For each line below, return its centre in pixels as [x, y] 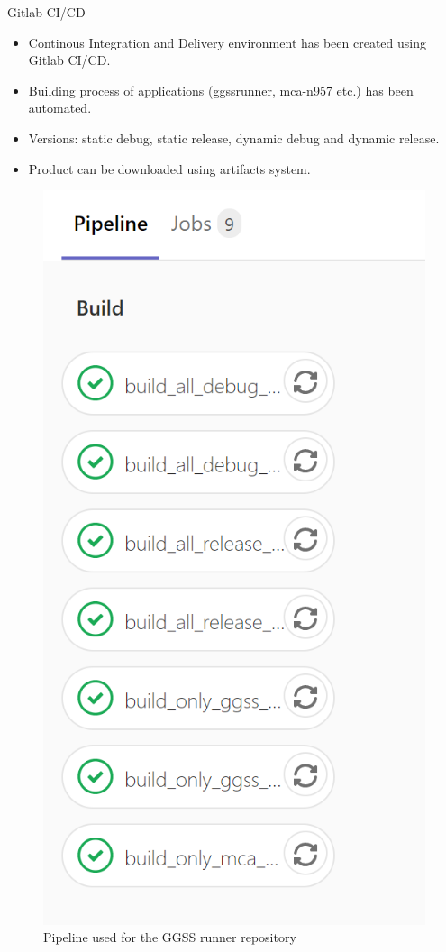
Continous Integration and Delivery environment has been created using [228, 42]
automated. [60, 108]
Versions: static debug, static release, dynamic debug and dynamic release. [234, 137]
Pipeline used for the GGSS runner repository [170, 937]
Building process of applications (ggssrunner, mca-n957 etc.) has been [221, 90]
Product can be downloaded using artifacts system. [169, 168]
